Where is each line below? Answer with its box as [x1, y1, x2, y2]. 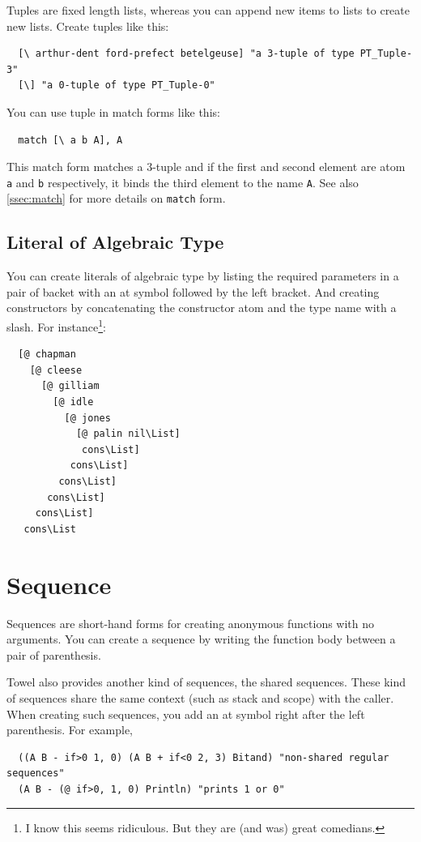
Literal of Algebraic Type [6, 229, 224, 254]
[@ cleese [29, 364, 83, 376]
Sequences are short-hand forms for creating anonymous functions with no [6, 614, 375, 631]
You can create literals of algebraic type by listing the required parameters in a [6, 267, 399, 284]
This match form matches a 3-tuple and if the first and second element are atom [6, 158, 406, 175]
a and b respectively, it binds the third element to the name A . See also [6, 173, 359, 190]
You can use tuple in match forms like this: [6, 103, 220, 120]
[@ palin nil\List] [75, 428, 181, 440]
